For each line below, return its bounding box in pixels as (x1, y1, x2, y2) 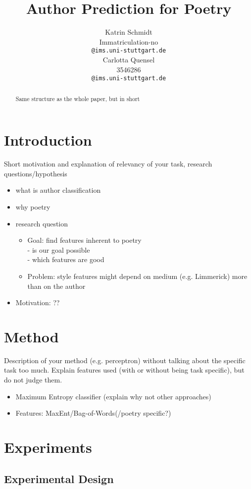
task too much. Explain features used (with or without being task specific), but (4, 365, 245, 375)
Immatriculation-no (99, 36, 158, 47)
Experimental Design (4, 471, 114, 486)
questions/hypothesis (4, 168, 67, 178)
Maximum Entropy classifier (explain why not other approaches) (15, 391, 211, 401)
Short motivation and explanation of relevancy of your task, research (4, 159, 212, 169)
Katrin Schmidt (105, 27, 152, 37)
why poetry (15, 201, 50, 212)
